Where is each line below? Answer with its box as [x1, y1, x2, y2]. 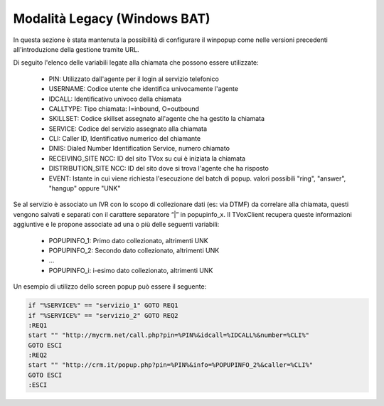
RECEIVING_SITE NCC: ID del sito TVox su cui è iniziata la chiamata [48, 154, 245, 163]
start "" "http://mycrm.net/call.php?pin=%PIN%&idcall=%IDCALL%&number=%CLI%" [28, 331, 309, 339]
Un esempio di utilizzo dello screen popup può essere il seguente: [13, 282, 207, 291]
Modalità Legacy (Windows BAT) [13, 11, 210, 26]
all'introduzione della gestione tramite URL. [13, 45, 139, 53]
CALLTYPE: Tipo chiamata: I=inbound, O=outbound [48, 104, 199, 113]
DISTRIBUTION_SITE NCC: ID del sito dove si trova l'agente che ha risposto [48, 164, 270, 173]
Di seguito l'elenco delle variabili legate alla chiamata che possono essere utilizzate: [13, 58, 259, 67]
